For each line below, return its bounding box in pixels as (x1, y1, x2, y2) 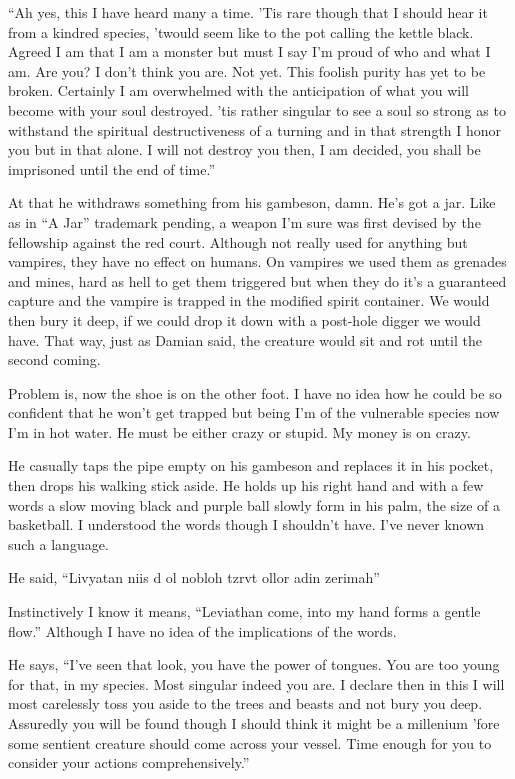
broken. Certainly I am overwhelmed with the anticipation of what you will (8, 80, 469, 101)
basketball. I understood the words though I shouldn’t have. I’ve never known (8, 514, 485, 535)
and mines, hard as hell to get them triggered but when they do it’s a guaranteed (8, 270, 507, 291)
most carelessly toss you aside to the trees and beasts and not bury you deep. (8, 693, 483, 714)
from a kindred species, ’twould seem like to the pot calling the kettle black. (8, 21, 474, 42)
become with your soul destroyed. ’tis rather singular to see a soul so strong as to (8, 99, 506, 120)
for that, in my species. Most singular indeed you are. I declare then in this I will (8, 673, 505, 694)
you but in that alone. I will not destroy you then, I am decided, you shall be (8, 139, 481, 160)
